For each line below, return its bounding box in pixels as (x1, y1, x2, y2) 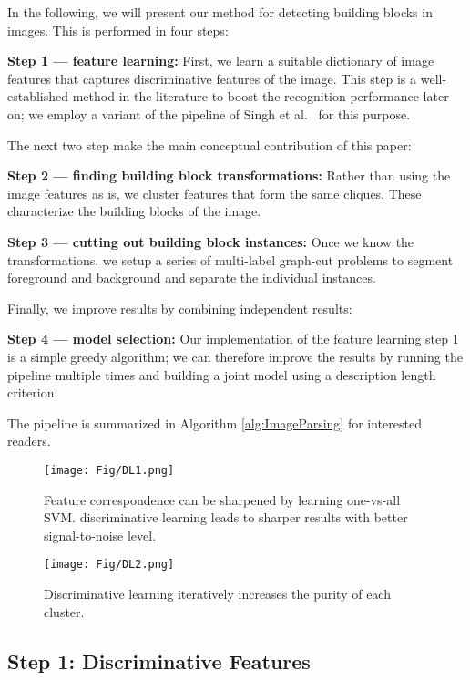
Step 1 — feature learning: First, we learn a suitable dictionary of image (7, 51, 434, 70)
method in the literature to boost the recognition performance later (72, 87, 449, 106)
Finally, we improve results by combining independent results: (7, 298, 352, 317)
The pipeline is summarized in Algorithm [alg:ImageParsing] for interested (7, 413, 422, 432)
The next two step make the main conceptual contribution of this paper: (7, 135, 412, 154)
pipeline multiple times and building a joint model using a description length (7, 365, 436, 384)
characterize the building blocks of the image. (7, 201, 261, 221)
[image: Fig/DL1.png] (44, 463, 175, 477)
